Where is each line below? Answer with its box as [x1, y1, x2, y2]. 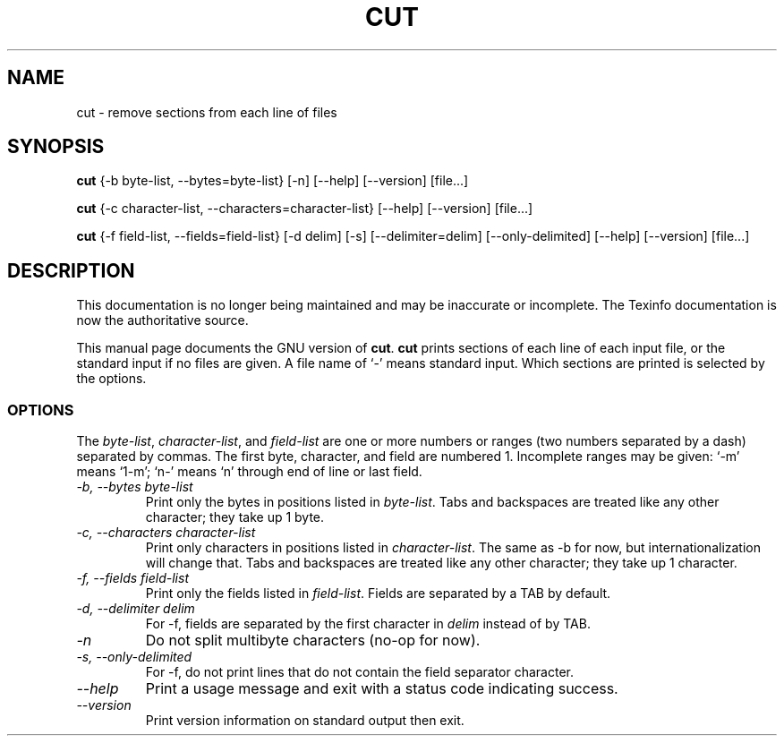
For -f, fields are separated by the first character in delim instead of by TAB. [145, 616, 591, 632]
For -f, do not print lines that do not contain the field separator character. [145, 664, 574, 680]
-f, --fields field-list [76, 570, 189, 586]
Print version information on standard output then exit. [145, 713, 464, 729]
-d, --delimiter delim [76, 601, 195, 617]
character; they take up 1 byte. [145, 509, 325, 525]
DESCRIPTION [7, 259, 135, 282]
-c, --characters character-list [76, 525, 256, 541]
